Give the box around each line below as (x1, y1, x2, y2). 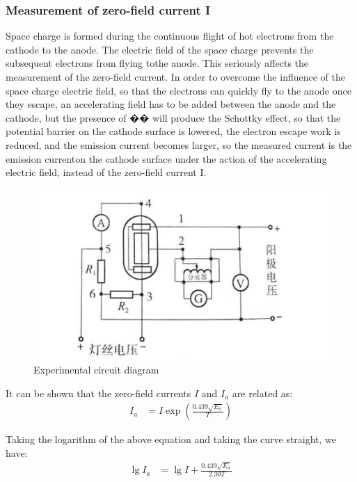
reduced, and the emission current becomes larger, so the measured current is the (6, 137, 352, 152)
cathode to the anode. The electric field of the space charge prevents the (6, 42, 314, 56)
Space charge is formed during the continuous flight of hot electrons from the (6, 29, 334, 43)
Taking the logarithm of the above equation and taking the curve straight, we (6, 432, 337, 447)
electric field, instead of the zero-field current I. (6, 165, 207, 179)
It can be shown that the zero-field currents (6, 385, 191, 400)
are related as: (232, 385, 293, 400)
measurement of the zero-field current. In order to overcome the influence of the (6, 70, 345, 83)
